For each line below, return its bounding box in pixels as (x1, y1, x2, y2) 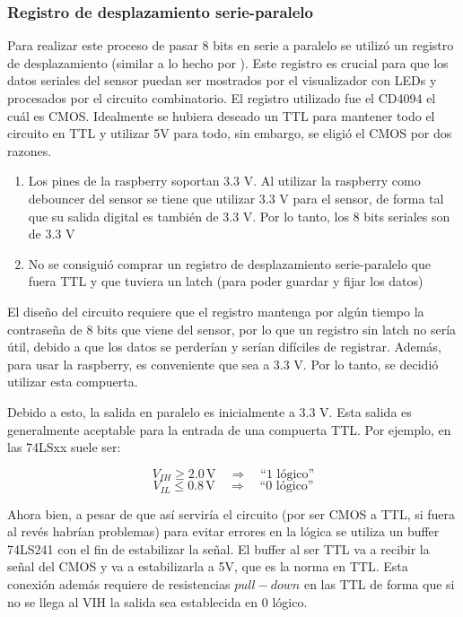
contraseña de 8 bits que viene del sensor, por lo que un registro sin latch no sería (7, 319, 457, 338)
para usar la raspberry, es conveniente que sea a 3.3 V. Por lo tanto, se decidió (7, 354, 439, 373)
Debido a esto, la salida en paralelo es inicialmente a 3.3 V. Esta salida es (7, 402, 412, 421)
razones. (7, 141, 52, 160)
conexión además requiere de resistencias (7, 574, 231, 593)
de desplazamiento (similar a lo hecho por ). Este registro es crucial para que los (7, 53, 449, 72)
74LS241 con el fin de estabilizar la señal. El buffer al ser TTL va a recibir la (7, 539, 430, 558)
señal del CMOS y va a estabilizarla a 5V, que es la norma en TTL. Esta (7, 557, 408, 576)
